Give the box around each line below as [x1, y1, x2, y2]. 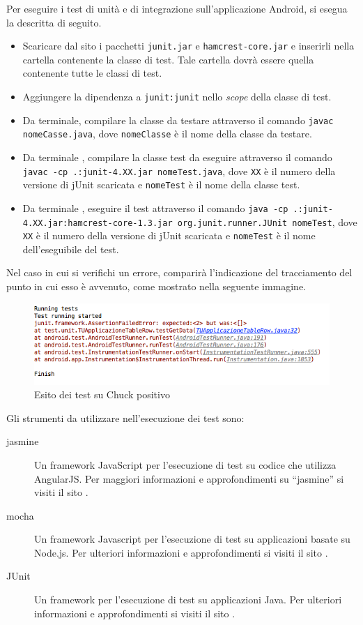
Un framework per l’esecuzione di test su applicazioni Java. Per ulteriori [34, 592, 342, 607]
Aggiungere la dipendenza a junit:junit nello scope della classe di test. [22, 89, 332, 104]
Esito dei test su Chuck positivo [34, 387, 170, 402]
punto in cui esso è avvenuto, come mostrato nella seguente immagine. [6, 279, 307, 294]
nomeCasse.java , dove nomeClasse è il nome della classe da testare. [22, 126, 312, 141]
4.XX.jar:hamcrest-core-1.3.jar [22, 218, 173, 228]
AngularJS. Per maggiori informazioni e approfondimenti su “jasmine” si [34, 471, 344, 485]
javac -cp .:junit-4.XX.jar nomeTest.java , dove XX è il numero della [22, 163, 336, 178]
